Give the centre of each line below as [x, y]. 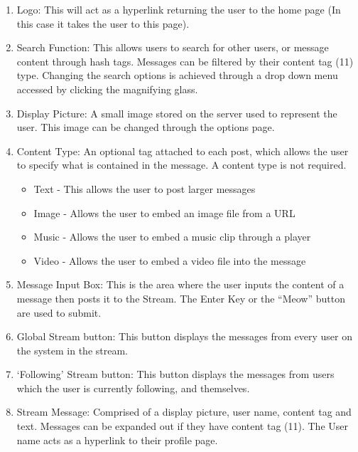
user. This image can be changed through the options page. [146, 127]
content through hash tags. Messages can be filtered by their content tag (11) [185, 61]
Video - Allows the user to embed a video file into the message [170, 260]
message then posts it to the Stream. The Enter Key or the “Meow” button [181, 298]
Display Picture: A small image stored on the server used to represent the [177, 113]
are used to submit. [59, 312]
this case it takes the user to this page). [103, 23]
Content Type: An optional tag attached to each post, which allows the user [183, 151]
